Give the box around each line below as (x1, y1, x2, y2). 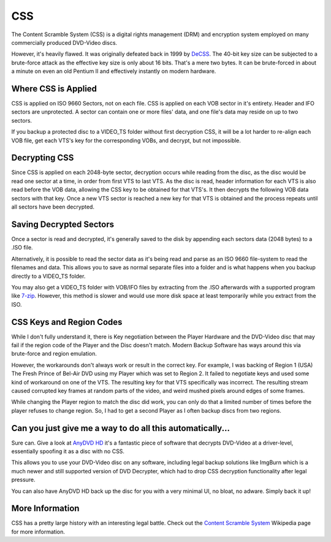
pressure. (11, 476, 36, 484)
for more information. (11, 528, 66, 535)
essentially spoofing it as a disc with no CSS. (11, 448, 125, 455)
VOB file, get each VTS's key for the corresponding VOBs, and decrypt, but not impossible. (11, 137, 242, 144)
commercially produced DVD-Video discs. (11, 39, 118, 46)
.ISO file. (11, 244, 33, 251)
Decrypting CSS (11, 153, 74, 163)
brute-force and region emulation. (11, 350, 97, 357)
